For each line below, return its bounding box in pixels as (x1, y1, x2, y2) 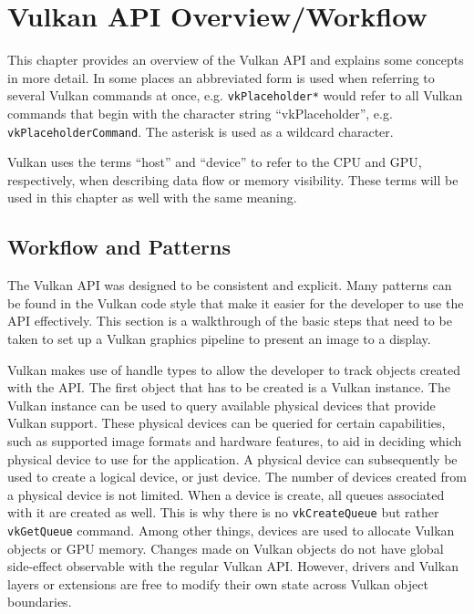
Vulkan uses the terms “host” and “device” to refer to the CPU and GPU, (7, 152, 422, 172)
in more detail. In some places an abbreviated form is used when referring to (7, 68, 435, 87)
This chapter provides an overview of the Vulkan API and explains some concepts (7, 50, 464, 69)
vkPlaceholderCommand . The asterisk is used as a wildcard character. (7, 121, 394, 140)
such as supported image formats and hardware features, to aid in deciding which (7, 431, 462, 450)
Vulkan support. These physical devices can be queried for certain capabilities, (7, 413, 446, 432)
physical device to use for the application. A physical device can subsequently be (7, 449, 458, 468)
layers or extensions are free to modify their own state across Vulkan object (7, 574, 428, 593)
